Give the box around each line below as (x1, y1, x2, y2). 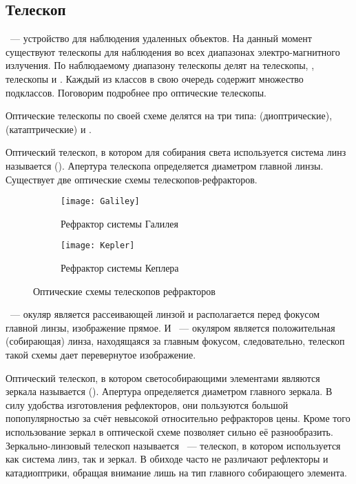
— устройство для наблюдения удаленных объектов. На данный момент (10, 31, 312, 46)
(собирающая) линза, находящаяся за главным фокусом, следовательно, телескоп (6, 334, 345, 348)
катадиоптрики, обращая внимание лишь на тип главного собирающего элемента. (6, 465, 347, 479)
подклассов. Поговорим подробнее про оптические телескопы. (6, 85, 266, 99)
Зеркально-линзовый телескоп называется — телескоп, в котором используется (6, 438, 341, 452)
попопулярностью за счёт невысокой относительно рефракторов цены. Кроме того (6, 411, 350, 425)
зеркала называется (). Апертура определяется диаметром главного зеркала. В (6, 384, 333, 399)
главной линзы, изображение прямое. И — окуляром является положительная (6, 320, 335, 334)
